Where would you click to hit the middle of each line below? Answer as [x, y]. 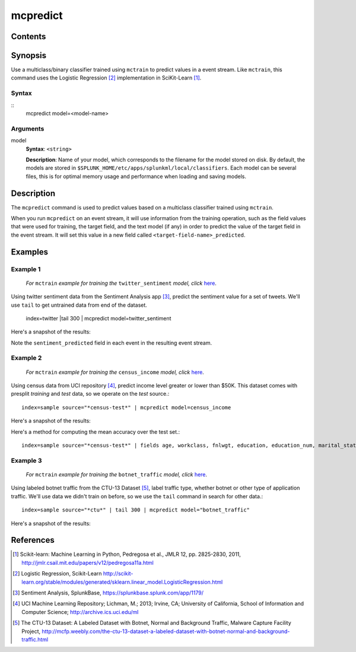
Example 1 [26, 269]
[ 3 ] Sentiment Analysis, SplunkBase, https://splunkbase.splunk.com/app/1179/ [108, 593]
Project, [31, 631]
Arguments [28, 129]
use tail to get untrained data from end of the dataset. [79, 305]
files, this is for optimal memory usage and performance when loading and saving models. [136, 176]
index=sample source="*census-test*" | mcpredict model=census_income [126, 407]
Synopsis [29, 55]
